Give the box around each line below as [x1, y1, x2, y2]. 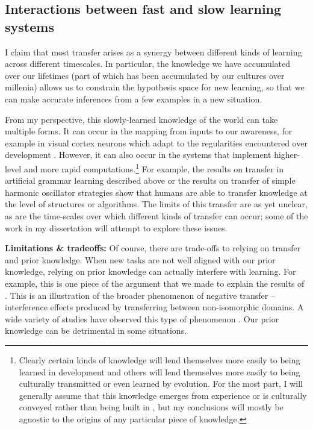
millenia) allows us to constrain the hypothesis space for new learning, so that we [5, 81, 305, 93]
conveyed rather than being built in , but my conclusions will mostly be [19, 401, 284, 413]
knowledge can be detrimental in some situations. [5, 324, 187, 337]
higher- [274, 148, 300, 161]
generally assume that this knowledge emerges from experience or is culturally [19, 389, 307, 401]
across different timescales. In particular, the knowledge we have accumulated [5, 57, 291, 70]
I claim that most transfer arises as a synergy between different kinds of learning [5, 45, 302, 58]
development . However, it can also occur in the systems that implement [5, 148, 271, 161]
